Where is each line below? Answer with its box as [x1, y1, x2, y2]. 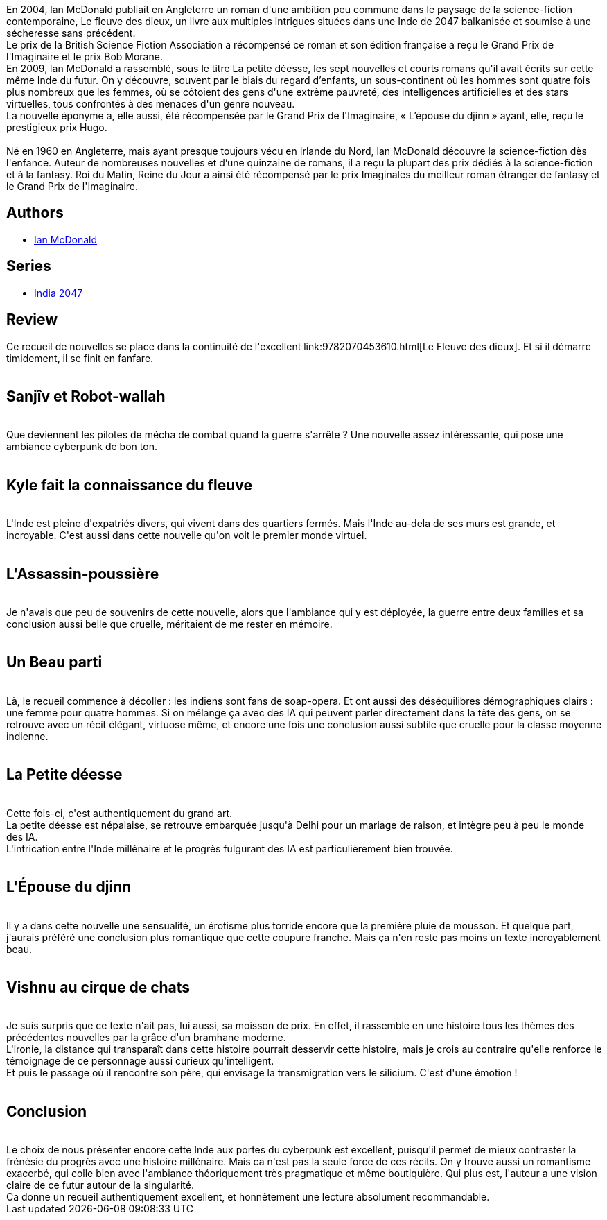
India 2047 [34, 286, 83, 299]
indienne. [6, 730, 49, 742]
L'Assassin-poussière [6, 565, 159, 583]
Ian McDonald [34, 233, 98, 246]
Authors [6, 204, 64, 222]
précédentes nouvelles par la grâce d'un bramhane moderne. [6, 1031, 286, 1044]
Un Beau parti [6, 653, 103, 671]
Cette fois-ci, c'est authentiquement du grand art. [6, 807, 232, 819]
